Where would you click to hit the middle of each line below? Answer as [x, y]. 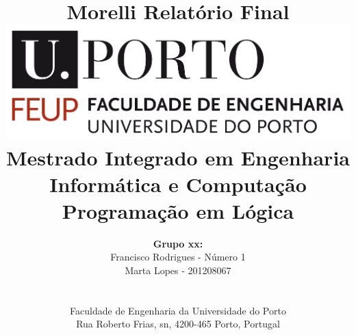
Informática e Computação [178, 184]
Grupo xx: [178, 243]
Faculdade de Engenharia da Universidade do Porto [178, 310]
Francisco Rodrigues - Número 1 [178, 257]
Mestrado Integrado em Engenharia [178, 157]
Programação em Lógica [178, 210]
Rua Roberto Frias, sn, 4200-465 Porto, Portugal [178, 324]
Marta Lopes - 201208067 [178, 270]
